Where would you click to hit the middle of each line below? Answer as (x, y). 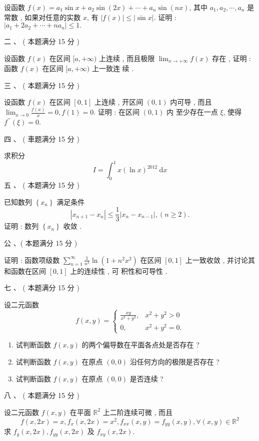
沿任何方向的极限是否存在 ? (174, 361)
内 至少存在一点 (192, 112)
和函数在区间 (25, 271)
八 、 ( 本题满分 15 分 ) (42, 395)
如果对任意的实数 (53, 17)
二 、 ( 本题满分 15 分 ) (42, 41)
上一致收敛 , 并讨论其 (220, 260)
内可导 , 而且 (191, 102)
